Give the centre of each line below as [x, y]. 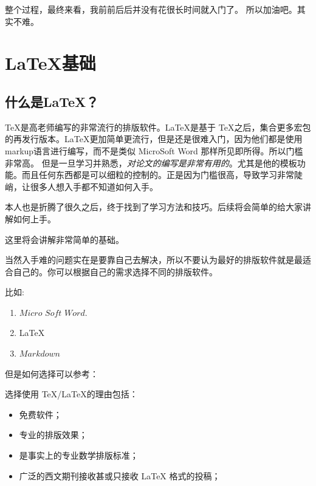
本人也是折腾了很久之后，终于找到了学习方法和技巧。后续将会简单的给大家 [154, 207]
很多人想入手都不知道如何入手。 [94, 186]
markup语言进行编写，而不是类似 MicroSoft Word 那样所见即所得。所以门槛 [154, 150]
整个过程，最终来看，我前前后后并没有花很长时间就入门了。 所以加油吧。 [151, 9]
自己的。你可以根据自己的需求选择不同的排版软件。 [115, 271]
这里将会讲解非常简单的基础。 [64, 239]
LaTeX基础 [50, 63]
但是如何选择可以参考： [52, 373]
